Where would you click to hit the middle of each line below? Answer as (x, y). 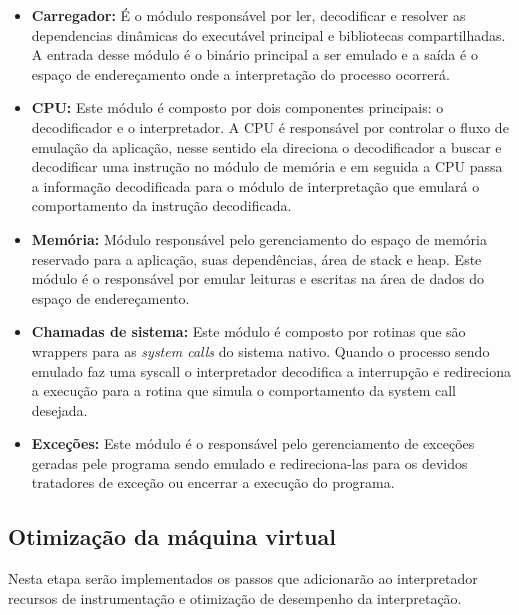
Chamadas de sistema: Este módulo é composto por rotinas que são (248, 331)
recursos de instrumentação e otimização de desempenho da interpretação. (235, 597)
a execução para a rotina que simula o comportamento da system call (243, 390)
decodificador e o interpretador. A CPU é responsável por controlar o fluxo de (270, 126)
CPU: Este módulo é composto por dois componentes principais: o (237, 107)
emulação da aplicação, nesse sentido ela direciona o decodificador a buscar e (266, 146)
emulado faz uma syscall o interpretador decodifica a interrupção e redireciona (271, 370)
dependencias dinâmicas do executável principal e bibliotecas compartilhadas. (268, 34)
